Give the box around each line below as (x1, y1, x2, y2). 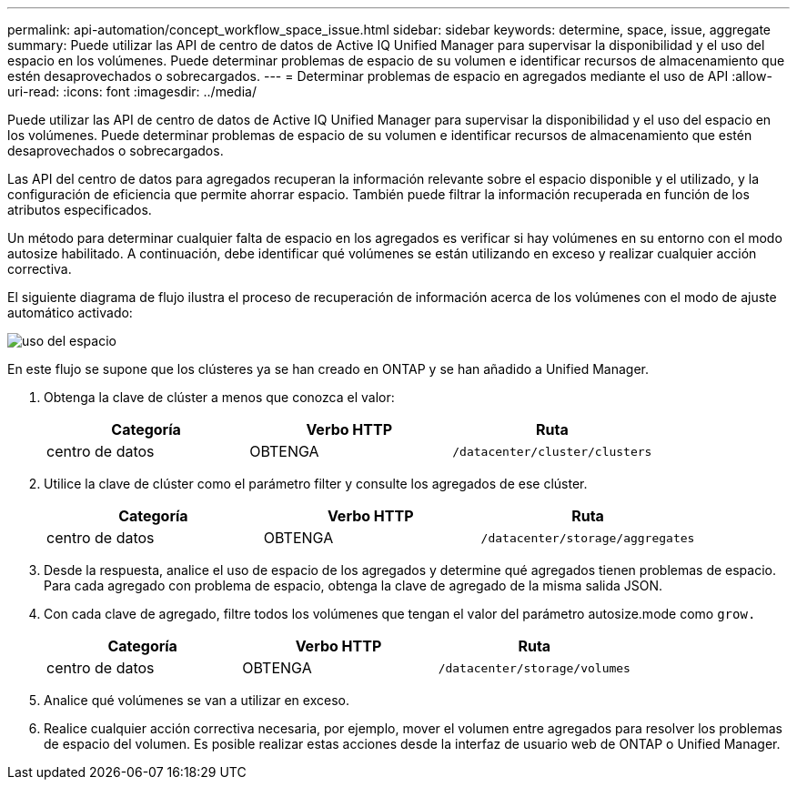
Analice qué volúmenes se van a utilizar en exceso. (44, 692, 349, 708)
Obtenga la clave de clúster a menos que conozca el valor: (44, 389, 395, 405)
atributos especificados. (7, 202, 152, 217)
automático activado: (7, 305, 133, 320)
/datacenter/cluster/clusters (452, 444, 652, 459)
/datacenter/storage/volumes (438, 661, 631, 675)
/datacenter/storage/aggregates (480, 530, 695, 545)
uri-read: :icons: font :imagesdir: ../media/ (7, 84, 257, 99)
